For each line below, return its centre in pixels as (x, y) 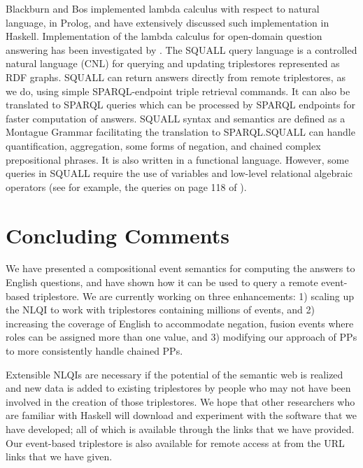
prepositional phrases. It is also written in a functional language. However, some (177, 159)
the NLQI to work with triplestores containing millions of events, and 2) (161, 310)
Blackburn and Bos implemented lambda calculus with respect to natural (163, 8)
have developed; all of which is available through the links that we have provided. (180, 428)
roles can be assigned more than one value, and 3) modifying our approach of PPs (181, 337)
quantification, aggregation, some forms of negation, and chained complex (163, 145)
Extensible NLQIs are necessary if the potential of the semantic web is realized (175, 374)
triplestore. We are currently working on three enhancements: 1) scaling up (193, 296)
